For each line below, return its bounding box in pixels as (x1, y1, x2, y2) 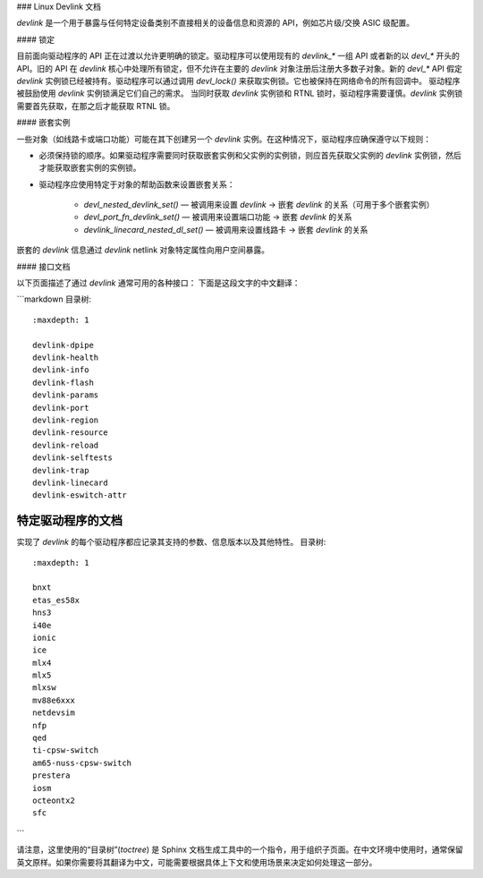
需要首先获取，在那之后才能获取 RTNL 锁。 (16, 100, 175, 111)
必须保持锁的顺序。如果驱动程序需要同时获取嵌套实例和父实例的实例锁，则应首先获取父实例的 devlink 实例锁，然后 (38, 149, 462, 160)
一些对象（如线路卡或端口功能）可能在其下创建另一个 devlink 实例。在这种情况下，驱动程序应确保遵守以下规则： (16, 133, 431, 144)
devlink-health (32, 352, 99, 362)
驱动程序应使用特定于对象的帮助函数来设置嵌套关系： (38, 179, 235, 190)
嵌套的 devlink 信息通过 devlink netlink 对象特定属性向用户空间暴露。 (16, 244, 270, 255)
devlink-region (32, 414, 99, 425)
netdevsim (32, 708, 75, 718)
